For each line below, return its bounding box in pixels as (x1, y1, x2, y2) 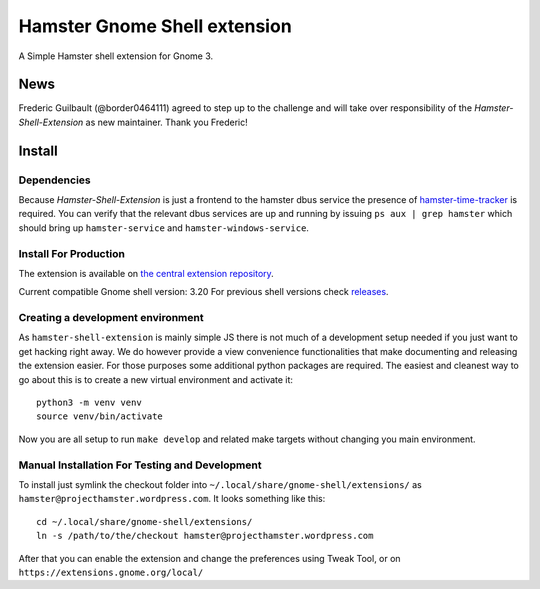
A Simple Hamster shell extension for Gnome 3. (18, 50, 214, 62)
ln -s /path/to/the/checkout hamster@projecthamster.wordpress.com (36, 530, 374, 542)
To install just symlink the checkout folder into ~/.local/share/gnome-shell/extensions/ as (18, 478, 422, 490)
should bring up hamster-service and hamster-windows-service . (18, 221, 310, 234)
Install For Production (18, 246, 125, 260)
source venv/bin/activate (36, 411, 164, 422)
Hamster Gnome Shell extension (18, 15, 292, 37)
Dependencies (18, 173, 92, 187)
